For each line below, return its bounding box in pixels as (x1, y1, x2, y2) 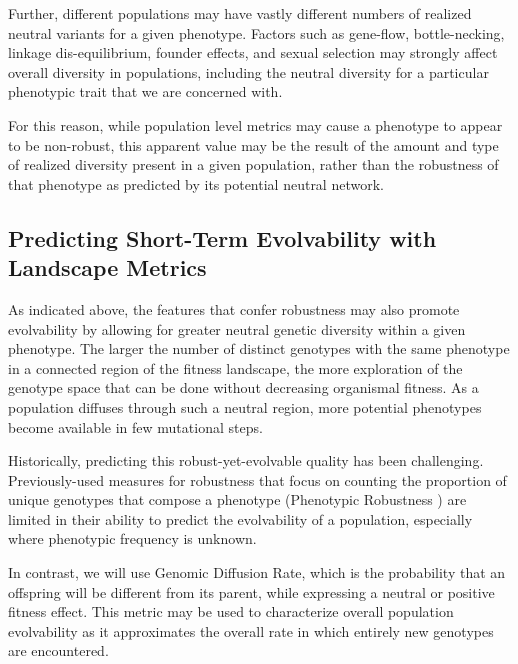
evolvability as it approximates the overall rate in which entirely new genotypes (8, 620, 494, 641)
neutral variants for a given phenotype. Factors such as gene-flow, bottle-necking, (8, 22, 505, 43)
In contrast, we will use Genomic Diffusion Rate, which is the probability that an (8, 562, 506, 583)
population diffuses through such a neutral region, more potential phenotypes (8, 396, 482, 417)
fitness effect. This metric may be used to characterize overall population (8, 601, 454, 622)
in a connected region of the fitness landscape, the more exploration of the (8, 357, 463, 378)
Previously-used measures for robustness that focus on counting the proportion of (8, 469, 507, 490)
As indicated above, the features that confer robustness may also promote (8, 298, 460, 319)
